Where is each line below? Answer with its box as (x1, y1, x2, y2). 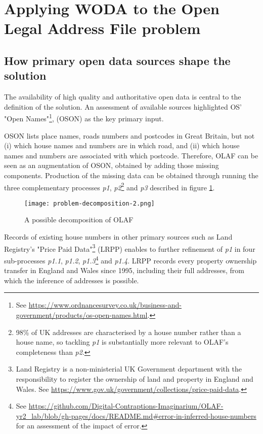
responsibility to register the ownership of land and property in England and (16, 373, 253, 384)
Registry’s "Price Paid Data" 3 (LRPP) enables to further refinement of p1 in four (4, 242, 255, 254)
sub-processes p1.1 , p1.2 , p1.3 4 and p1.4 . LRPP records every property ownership (4, 253, 257, 265)
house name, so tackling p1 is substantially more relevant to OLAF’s (16, 337, 229, 347)
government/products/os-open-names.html (16, 309, 148, 320)
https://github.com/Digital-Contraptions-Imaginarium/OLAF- (28, 400, 224, 411)
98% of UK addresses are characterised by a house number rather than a (16, 326, 241, 337)
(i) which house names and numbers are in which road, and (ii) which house (4, 140, 240, 151)
